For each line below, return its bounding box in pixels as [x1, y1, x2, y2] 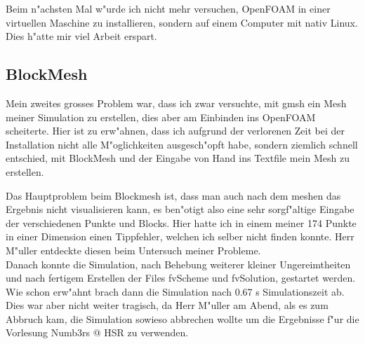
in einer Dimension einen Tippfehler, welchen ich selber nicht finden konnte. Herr [6, 229, 354, 244]
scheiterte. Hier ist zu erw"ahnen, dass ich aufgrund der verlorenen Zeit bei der [6, 123, 345, 138]
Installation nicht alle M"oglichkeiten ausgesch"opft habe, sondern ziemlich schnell [6, 137, 358, 151]
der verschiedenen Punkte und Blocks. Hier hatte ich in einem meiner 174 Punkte [6, 215, 357, 230]
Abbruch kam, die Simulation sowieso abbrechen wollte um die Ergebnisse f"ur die [6, 311, 359, 326]
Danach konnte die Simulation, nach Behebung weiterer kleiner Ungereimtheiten [6, 256, 351, 271]
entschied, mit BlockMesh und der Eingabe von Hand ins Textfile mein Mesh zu [6, 151, 350, 165]
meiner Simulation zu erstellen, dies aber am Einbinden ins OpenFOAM [6, 109, 316, 124]
